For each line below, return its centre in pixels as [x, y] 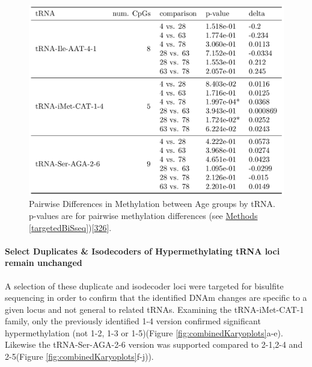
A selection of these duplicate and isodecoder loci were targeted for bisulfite [144, 285]
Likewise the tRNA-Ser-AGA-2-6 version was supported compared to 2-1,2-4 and [154, 344]
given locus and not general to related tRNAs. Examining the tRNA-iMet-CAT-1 [154, 309]
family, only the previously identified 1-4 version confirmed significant [133, 321]
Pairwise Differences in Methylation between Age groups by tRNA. [152, 204]
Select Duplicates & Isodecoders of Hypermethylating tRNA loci [142, 251]
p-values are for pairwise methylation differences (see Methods [143, 215]
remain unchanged [44, 263]
